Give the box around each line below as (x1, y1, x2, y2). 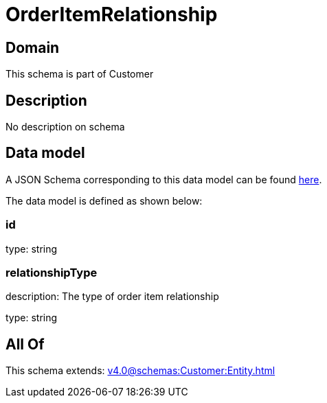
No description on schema (5, 121, 125, 133)
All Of (5, 335, 45, 353)
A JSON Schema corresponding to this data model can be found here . (5, 173, 322, 185)
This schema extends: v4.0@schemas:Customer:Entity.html (5, 365, 275, 377)
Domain (5, 38, 60, 56)
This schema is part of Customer (5, 68, 154, 80)
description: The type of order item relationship (5, 290, 219, 303)
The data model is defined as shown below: (5, 194, 203, 207)
